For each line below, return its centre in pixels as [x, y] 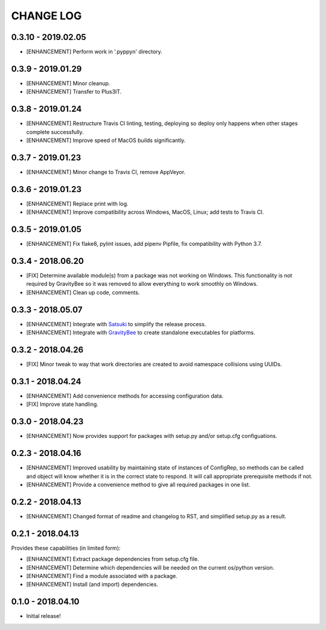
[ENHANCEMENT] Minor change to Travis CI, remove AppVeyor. [106, 172]
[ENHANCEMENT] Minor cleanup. [68, 83]
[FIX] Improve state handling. [62, 404]
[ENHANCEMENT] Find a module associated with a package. [102, 576]
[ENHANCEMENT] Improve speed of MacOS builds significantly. [106, 140]
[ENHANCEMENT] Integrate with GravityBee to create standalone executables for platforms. [141, 333]
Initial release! [43, 616]
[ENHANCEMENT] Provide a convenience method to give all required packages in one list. [138, 484]
